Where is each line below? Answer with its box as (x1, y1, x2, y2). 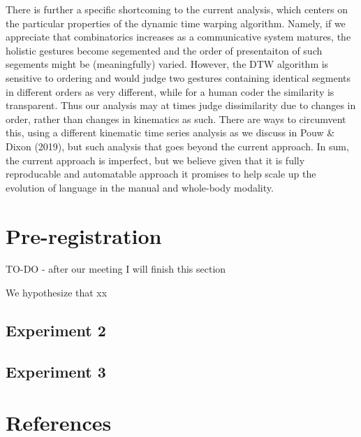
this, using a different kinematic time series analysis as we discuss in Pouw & (6, 125, 335, 140)
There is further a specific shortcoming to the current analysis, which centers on (6, 2, 348, 16)
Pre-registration (6, 221, 162, 250)
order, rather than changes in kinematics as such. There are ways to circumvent (6, 111, 346, 126)
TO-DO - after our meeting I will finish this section (6, 262, 226, 276)
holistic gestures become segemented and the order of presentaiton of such (6, 43, 323, 57)
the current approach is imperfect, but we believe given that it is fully (6, 152, 305, 167)
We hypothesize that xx (6, 285, 108, 300)
